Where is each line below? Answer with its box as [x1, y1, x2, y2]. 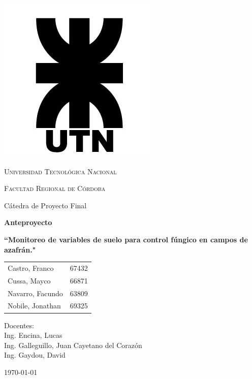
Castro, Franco [8, 262, 54, 273]
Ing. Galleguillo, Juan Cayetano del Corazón [4, 339, 142, 350]
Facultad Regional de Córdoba [4, 183, 106, 194]
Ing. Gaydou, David [4, 350, 66, 360]
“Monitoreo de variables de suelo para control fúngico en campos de [4, 234, 248, 244]
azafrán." [4, 244, 36, 255]
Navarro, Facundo [8, 288, 63, 298]
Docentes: [4, 320, 34, 330]
